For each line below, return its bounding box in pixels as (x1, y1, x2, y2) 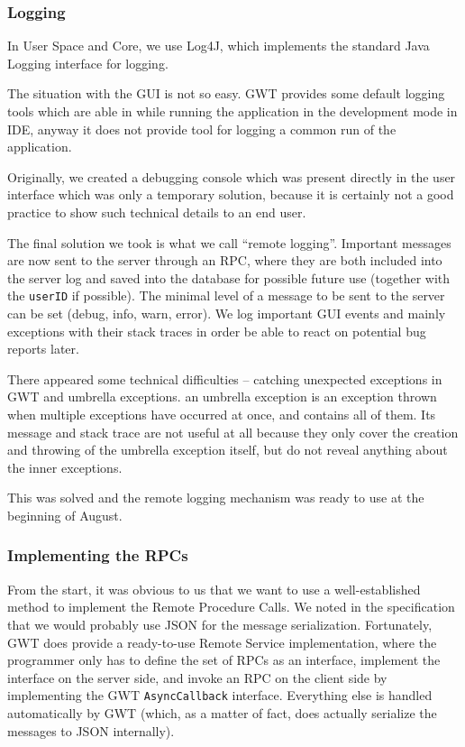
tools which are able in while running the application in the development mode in (7, 102, 458, 120)
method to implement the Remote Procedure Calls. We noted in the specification (7, 597, 455, 616)
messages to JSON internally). (7, 721, 175, 740)
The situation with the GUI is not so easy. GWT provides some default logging (7, 84, 445, 103)
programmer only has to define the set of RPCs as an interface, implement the (7, 650, 441, 669)
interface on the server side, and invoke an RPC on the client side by (7, 668, 387, 687)
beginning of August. (7, 505, 123, 524)
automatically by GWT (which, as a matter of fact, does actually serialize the (7, 703, 437, 722)
